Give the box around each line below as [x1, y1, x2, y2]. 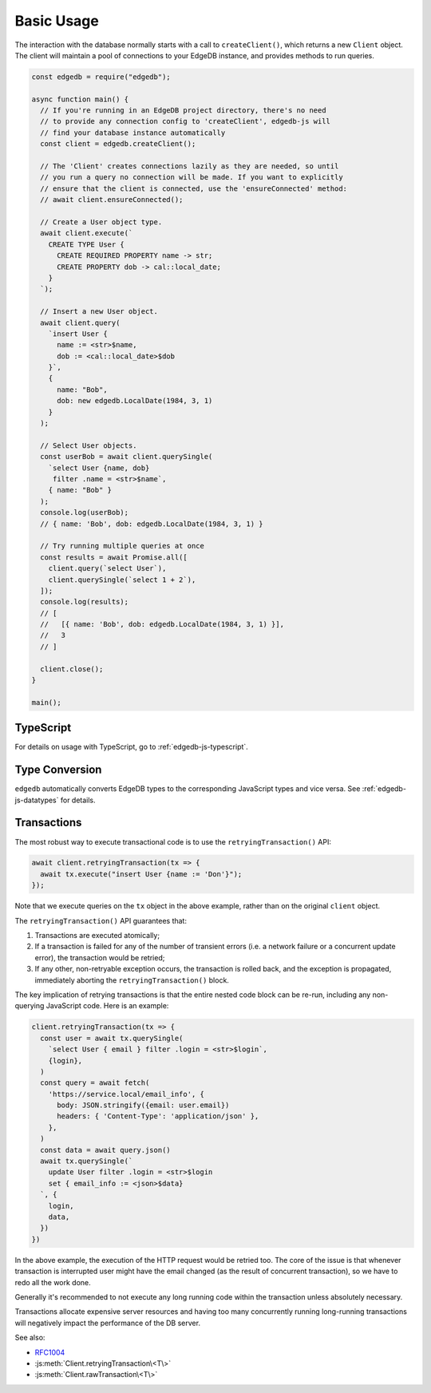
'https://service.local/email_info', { [48, 1090, 205, 1098]
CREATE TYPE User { [48, 239, 125, 249]
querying [14, 1001, 45, 1011]
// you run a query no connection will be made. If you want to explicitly [40, 172, 343, 182]
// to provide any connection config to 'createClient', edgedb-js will [40, 117, 331, 126]
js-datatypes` [14, 795, 59, 805]
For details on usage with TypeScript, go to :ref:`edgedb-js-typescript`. [14, 742, 249, 752]
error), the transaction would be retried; [34, 952, 165, 962]
